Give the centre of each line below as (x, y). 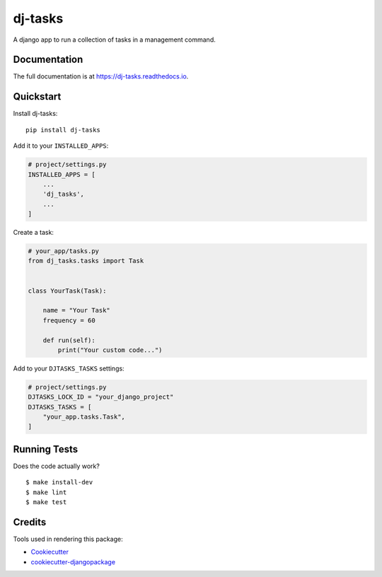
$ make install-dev (59, 482)
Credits (30, 522)
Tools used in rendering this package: (68, 539)
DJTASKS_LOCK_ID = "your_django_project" (101, 397)
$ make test (46, 502)
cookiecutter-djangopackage (73, 561)
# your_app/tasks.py (63, 251)
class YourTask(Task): (67, 291)
